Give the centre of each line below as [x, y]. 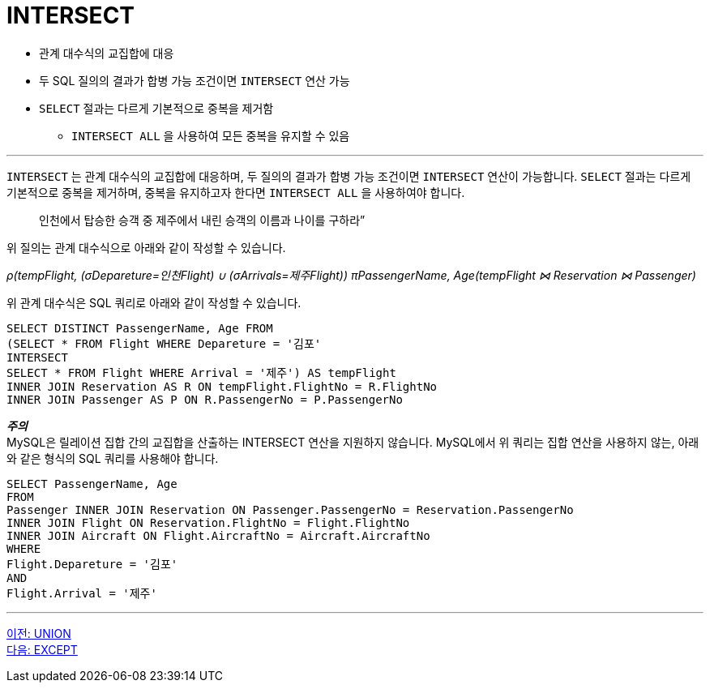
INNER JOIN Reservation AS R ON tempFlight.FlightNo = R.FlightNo [222, 386]
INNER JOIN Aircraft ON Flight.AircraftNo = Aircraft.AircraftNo [218, 535]
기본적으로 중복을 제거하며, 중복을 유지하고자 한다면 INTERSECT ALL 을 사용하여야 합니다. [236, 192]
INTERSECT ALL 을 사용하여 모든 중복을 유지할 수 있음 [211, 135]
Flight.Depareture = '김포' [92, 564]
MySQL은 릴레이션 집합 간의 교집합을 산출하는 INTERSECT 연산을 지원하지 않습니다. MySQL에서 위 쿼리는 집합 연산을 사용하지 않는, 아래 [353, 442]
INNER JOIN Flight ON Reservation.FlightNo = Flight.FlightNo [208, 522]
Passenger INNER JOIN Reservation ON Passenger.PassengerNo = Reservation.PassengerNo [290, 509]
